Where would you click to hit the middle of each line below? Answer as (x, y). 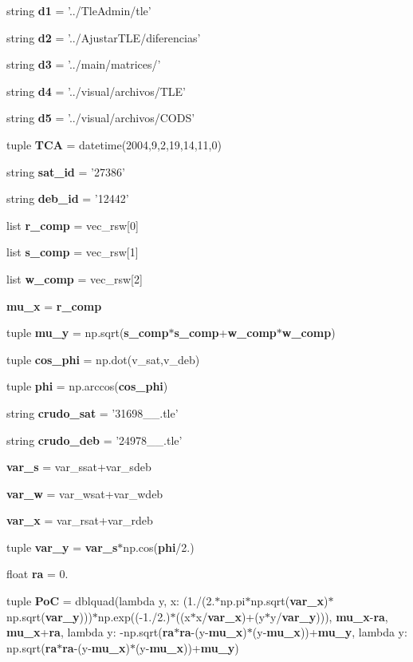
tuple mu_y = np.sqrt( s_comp (88, 333)
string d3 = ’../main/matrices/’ (84, 64)
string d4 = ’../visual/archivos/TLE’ (96, 91)
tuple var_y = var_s (62, 547)
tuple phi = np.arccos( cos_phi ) (87, 386)
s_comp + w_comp (225, 333)
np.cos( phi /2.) (159, 547)
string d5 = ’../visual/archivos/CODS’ (101, 118)
